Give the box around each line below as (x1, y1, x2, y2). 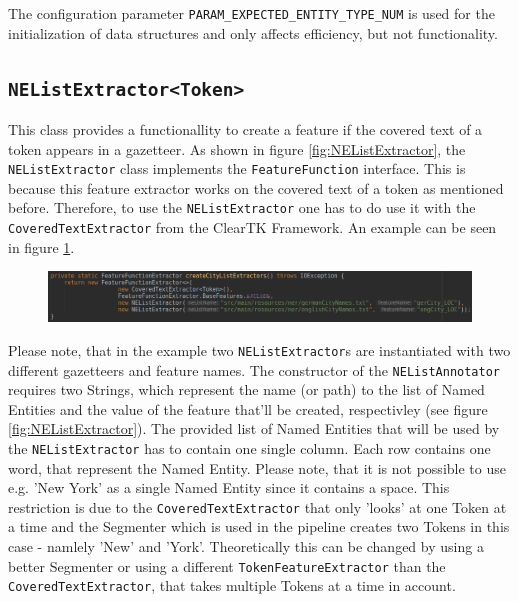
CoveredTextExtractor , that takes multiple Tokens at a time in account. (8, 575, 456, 596)
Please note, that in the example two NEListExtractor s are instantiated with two (8, 339, 511, 360)
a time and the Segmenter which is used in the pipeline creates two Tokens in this (8, 516, 510, 537)
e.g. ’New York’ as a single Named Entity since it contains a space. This (8, 477, 450, 498)
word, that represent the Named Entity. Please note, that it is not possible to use (8, 457, 506, 478)
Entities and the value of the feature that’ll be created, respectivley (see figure (8, 398, 488, 419)
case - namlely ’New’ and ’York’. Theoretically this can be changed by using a (8, 536, 484, 557)
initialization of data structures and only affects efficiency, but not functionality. (8, 22, 498, 43)
